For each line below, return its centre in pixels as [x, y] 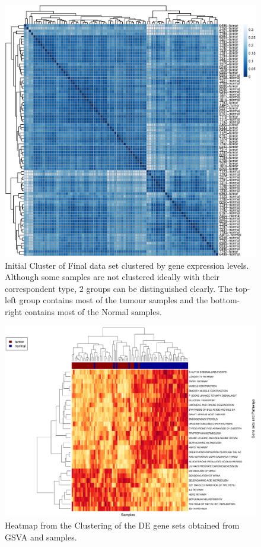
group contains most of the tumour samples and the [114, 300]
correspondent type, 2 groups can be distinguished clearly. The [119, 288]
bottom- [225, 300]
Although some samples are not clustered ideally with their [112, 277]
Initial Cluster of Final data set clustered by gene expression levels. [127, 265]
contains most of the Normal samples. [93, 311]
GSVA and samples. [41, 537]
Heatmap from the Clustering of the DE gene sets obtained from [122, 525]
